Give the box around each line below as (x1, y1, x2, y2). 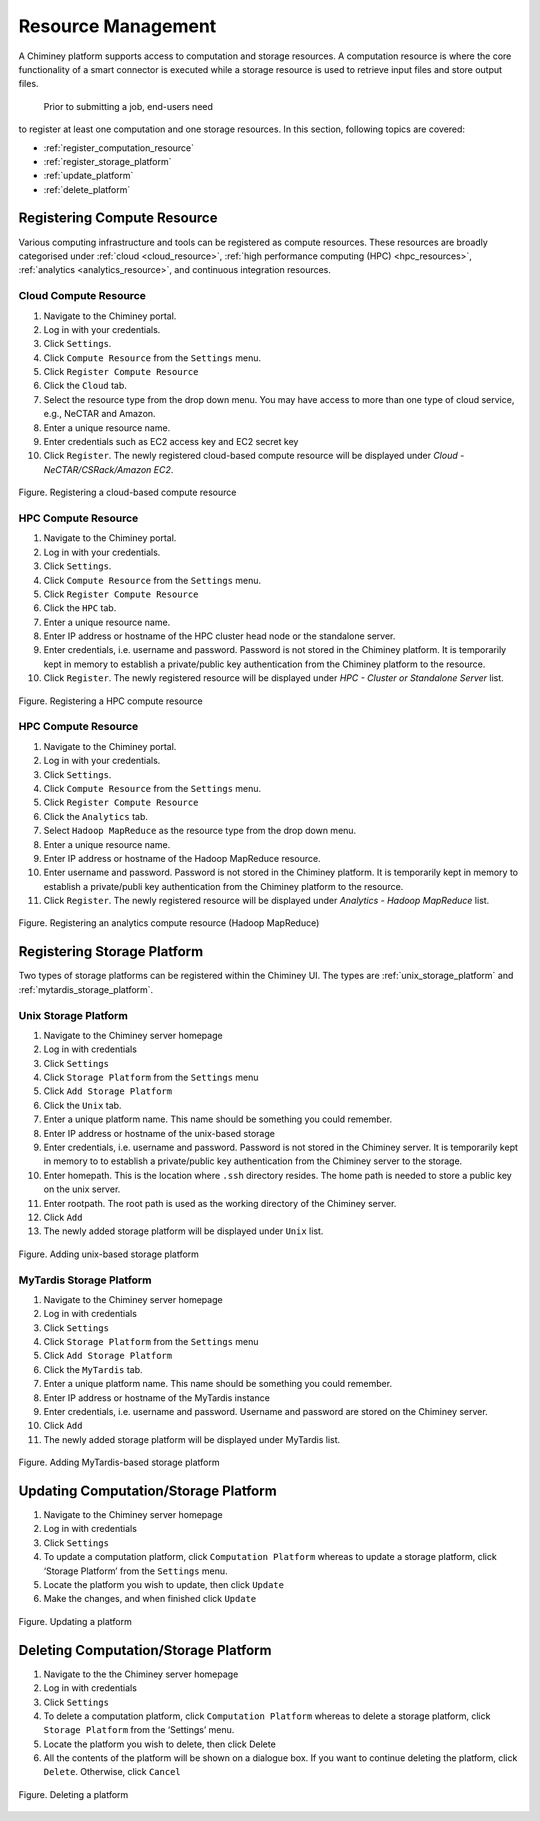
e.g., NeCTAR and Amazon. (43, 408, 156, 420)
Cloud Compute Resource (18, 289, 147, 303)
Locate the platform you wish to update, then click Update (43, 1579, 285, 1591)
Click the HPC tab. (43, 602, 117, 614)
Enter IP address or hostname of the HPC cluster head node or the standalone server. (43, 630, 396, 642)
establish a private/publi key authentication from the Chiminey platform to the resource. (43, 880, 404, 892)
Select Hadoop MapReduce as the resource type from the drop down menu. (43, 825, 357, 837)
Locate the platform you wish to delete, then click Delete (43, 1738, 277, 1750)
